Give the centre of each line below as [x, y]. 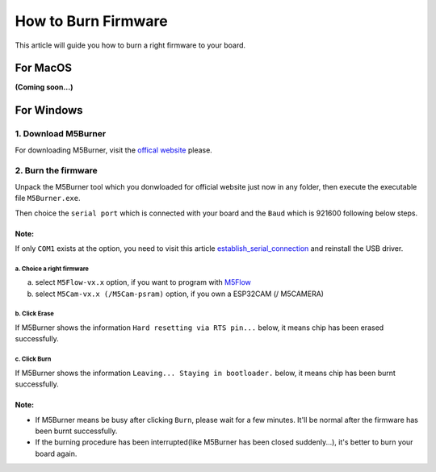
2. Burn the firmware [56, 171]
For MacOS [44, 68]
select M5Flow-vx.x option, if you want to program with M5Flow [143, 282]
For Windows [49, 110]
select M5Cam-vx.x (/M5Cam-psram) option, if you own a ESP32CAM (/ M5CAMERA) [180, 294]
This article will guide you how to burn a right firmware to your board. [130, 45]
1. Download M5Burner [61, 134]
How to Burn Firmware [92, 21]
